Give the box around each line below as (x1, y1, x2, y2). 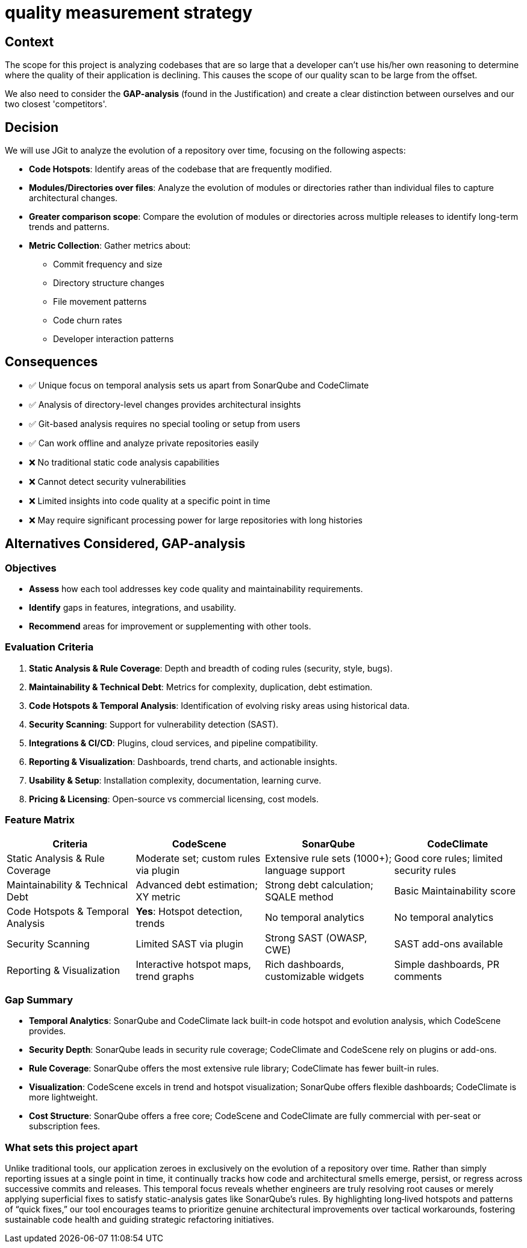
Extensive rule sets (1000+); (265, 852, 392, 864)
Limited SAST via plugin (136, 937, 243, 950)
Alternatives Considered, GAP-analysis (5, 536, 246, 552)
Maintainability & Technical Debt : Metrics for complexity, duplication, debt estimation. (29, 681, 373, 692)
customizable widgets (265, 970, 364, 982)
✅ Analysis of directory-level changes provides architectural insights (29, 399, 301, 410)
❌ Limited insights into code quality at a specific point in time (29, 495, 270, 506)
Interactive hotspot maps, (136, 958, 251, 970)
